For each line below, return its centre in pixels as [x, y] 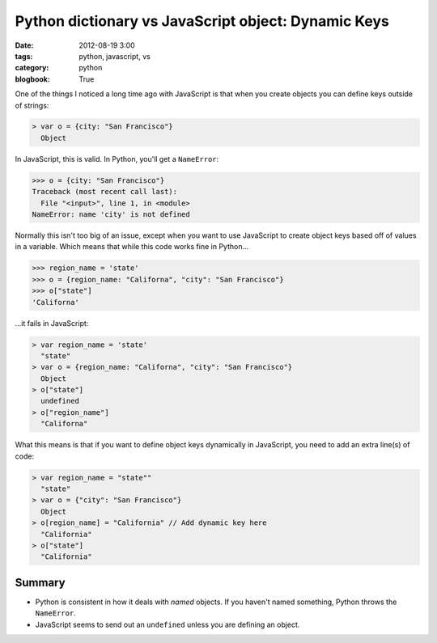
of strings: [32, 105]
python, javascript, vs [115, 56]
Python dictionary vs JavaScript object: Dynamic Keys [202, 21]
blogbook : [32, 79]
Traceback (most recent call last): [105, 192]
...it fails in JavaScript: [52, 323]
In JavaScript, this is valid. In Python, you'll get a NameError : [117, 159]
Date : [24, 45]
